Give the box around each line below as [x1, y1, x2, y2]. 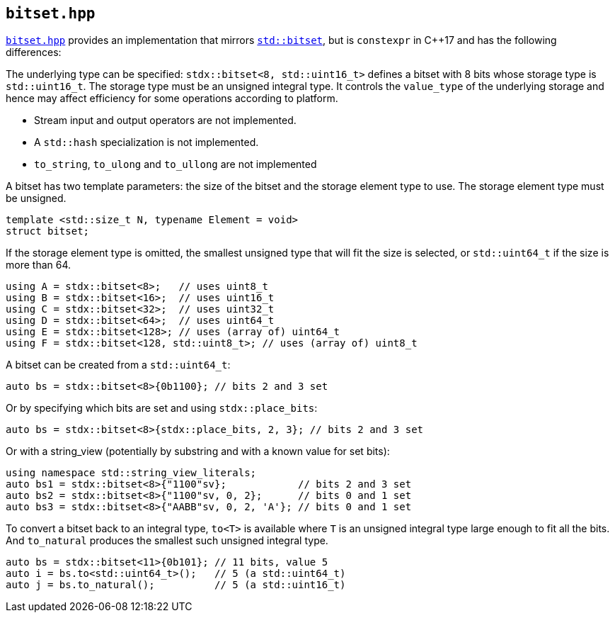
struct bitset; [6, 225, 90, 237]
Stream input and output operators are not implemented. [34, 114, 297, 127]
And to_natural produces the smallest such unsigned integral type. [6, 534, 328, 547]
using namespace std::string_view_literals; [6, 467, 257, 479]
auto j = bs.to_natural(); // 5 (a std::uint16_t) [6, 579, 346, 591]
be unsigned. [6, 192, 67, 205]
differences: [6, 46, 62, 59]
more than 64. [6, 259, 71, 271]
